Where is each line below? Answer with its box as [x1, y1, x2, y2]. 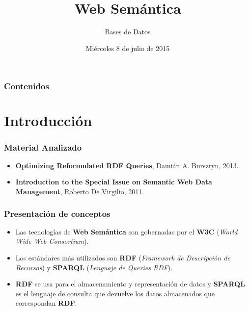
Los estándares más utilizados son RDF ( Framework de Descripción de [15, 253, 230, 263]
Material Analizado [4, 141, 82, 153]
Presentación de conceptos [4, 207, 111, 219]
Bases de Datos [105, 26, 151, 37]
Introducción [4, 110, 92, 130]
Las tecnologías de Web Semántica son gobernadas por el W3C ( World [15, 226, 238, 236]
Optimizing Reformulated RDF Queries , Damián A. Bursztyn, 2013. [15, 160, 239, 170]
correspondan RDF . [15, 298, 77, 308]
